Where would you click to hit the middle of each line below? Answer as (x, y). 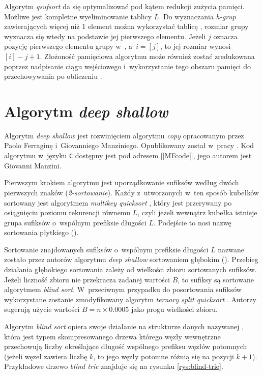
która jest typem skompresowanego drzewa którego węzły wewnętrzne (112, 336)
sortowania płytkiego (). (41, 232)
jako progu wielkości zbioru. (174, 309)
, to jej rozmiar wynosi (196, 46)
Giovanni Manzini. (33, 165)
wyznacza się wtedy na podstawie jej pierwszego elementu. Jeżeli (105, 36)
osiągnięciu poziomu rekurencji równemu (67, 212)
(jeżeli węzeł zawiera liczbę (46, 356)
